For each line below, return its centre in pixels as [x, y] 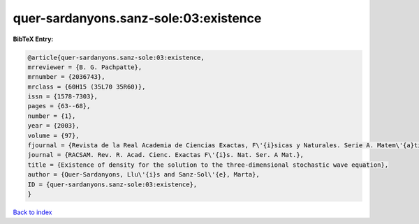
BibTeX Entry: [33, 39]
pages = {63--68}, [59, 106]
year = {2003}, [53, 126]
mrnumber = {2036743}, [66, 77]
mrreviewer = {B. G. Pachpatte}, [85, 67]
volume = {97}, [53, 135]
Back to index [32, 212]
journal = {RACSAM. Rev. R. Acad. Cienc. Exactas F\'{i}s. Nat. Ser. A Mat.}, [166, 155]
